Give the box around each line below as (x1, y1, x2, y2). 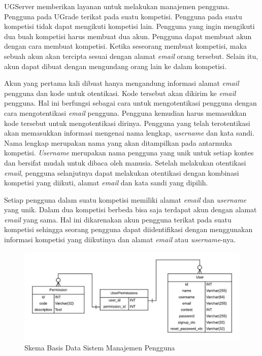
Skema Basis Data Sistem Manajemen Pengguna (24, 342, 175, 352)
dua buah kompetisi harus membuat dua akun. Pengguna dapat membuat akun (4, 30, 252, 41)
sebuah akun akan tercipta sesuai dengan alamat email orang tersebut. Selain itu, (4, 50, 258, 61)
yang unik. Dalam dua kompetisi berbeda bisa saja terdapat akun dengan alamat (4, 204, 257, 215)
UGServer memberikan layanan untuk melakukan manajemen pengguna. (4, 1, 230, 11)
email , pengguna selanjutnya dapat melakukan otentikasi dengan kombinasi (4, 167, 239, 178)
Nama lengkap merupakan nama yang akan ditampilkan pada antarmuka (4, 137, 232, 148)
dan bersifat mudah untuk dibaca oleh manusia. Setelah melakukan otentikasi (4, 157, 246, 168)
